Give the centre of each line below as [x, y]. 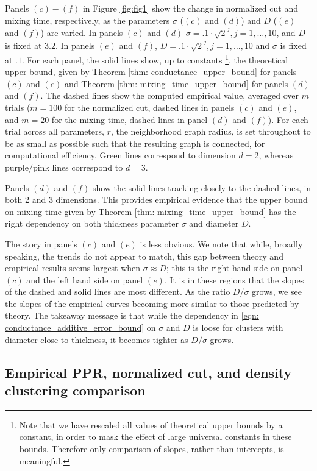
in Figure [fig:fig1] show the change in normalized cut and [190, 8]
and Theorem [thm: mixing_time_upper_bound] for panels [176, 83]
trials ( [18, 107]
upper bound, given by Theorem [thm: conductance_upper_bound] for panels [151, 72]
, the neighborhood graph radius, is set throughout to [211, 131]
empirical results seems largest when [73, 268]
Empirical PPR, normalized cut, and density [148, 372]
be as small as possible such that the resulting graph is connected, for [135, 143]
